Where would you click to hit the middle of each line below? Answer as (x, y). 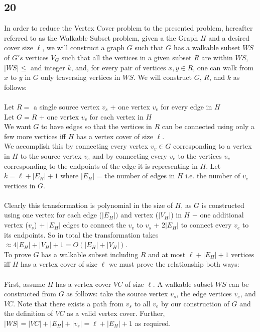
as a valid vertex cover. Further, (116, 313)
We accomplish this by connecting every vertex (76, 146)
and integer (48, 67)
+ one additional (218, 215)
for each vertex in (116, 116)
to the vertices (200, 155)
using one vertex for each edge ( (53, 215)
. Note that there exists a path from (69, 303)
